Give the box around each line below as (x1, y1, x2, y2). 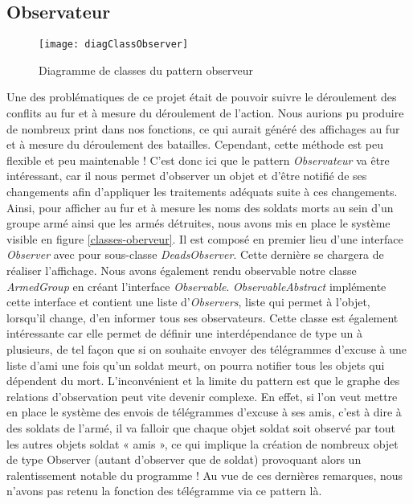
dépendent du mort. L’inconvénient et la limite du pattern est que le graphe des (6, 372, 400, 389)
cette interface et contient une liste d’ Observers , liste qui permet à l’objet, (6, 293, 370, 310)
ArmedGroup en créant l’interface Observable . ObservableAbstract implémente (6, 277, 386, 294)
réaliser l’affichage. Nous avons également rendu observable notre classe (6, 261, 357, 278)
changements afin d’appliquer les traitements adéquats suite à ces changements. (6, 183, 398, 200)
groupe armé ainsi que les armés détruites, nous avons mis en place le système (6, 215, 391, 232)
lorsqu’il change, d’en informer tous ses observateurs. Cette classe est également (6, 309, 399, 326)
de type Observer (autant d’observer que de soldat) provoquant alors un (6, 451, 362, 468)
